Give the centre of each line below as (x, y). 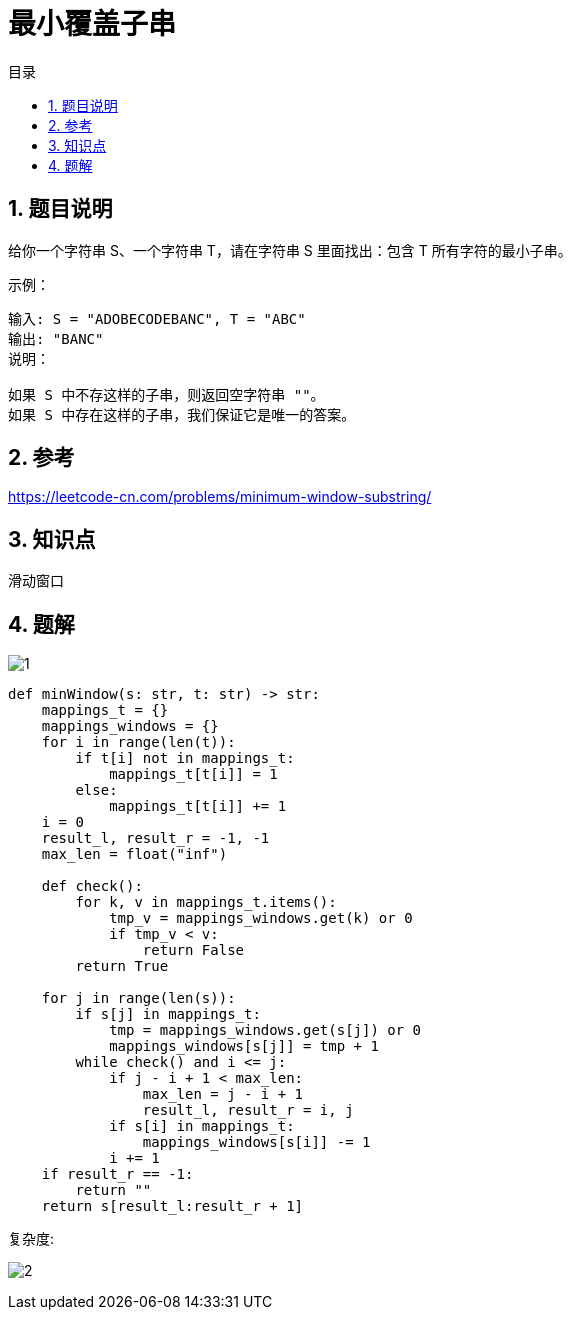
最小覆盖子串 (92, 24)
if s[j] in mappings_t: (168, 1014)
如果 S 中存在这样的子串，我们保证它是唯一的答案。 (182, 414)
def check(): (92, 886)
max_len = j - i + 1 (223, 1094)
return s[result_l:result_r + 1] (172, 1206)
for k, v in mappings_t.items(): (206, 902)
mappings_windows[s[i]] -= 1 (256, 1142)
